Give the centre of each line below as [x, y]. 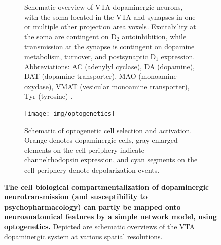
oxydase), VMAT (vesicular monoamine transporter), [107, 86]
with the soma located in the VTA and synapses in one [110, 16]
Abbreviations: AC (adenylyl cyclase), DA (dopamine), [110, 66]
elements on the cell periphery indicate [84, 150]
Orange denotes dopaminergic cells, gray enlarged [101, 140]
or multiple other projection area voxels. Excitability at [110, 27]
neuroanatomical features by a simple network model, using [110, 216]
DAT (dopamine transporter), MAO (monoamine [101, 76]
